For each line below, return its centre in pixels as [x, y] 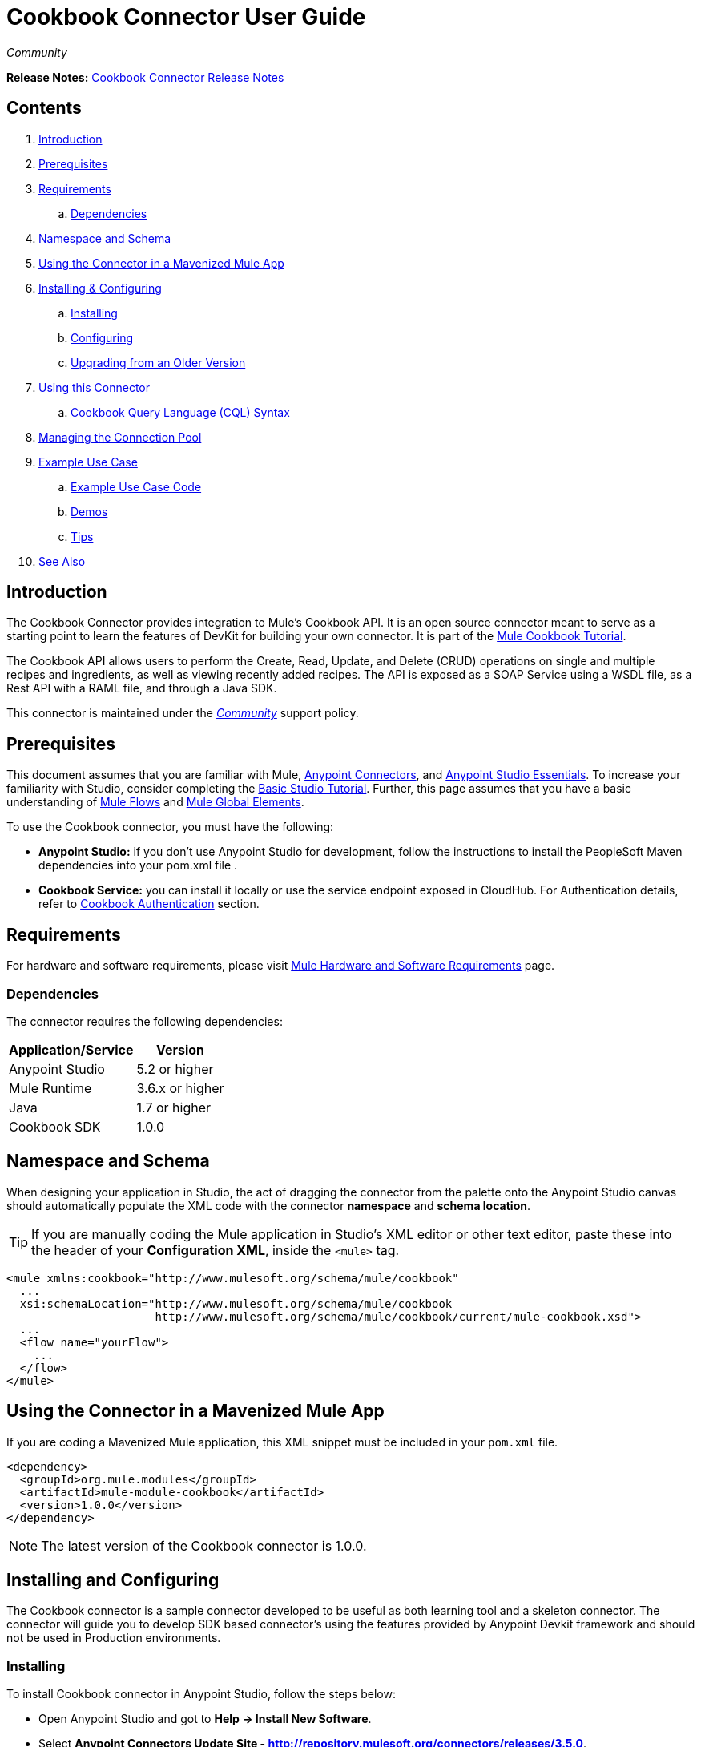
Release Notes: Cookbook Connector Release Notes [145, 77]
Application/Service [71, 1049]
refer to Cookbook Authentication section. [149, 904]
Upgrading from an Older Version [158, 362]
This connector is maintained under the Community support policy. [183, 713]
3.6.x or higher [180, 1088]
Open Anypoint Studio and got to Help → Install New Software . [205, 1719]
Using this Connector [95, 387]
